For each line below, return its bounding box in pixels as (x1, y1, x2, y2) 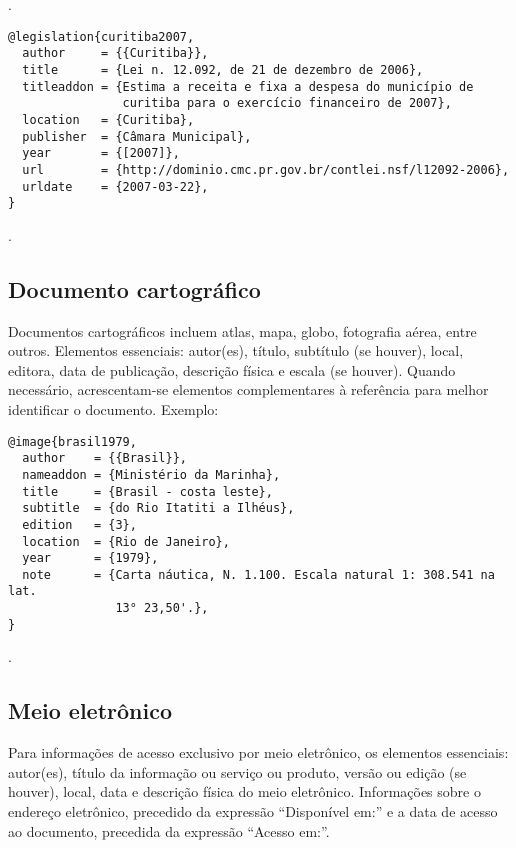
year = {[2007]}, (22, 146, 180, 161)
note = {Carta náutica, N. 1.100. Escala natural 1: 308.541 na (22, 567, 495, 582)
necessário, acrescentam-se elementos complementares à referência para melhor (8, 379, 489, 400)
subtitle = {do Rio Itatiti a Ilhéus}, (22, 501, 295, 516)
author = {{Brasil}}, (22, 451, 187, 466)
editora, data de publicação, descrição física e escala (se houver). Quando (8, 359, 456, 380)
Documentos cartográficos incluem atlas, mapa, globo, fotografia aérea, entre (8, 320, 477, 341)
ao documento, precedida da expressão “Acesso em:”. (8, 820, 330, 841)
